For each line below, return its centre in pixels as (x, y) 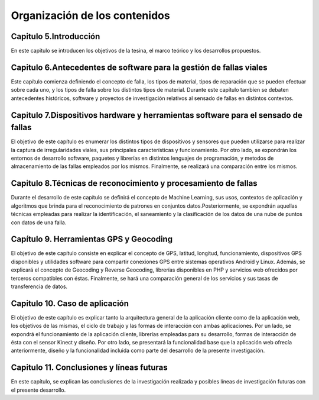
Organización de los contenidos (91, 15)
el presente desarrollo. (38, 390)
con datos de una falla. (39, 222)
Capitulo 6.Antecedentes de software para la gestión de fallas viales (139, 67)
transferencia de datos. (39, 286)
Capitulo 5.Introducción (56, 36)
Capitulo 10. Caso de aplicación (70, 303)
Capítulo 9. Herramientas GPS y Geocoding (92, 239)
